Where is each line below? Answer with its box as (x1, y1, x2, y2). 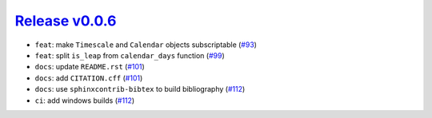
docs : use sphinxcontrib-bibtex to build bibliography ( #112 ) (34, 85, 246, 94)
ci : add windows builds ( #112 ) (34, 96, 135, 105)
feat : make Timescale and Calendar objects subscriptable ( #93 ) (34, 40, 258, 49)
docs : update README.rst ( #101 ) (34, 62, 146, 72)
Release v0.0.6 (14, 12, 117, 29)
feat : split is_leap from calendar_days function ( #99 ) (34, 50, 226, 60)
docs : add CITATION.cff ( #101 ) (34, 73, 143, 83)
